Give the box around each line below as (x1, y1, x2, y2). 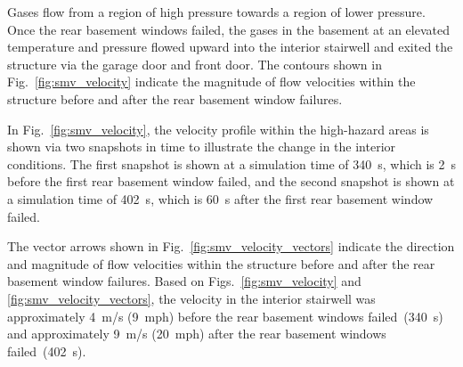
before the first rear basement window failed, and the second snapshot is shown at (7, 172, 455, 191)
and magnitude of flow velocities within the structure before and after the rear (7, 254, 435, 273)
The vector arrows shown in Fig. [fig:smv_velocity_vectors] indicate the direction (7, 237, 455, 256)
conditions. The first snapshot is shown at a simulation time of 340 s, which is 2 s (7, 154, 456, 173)
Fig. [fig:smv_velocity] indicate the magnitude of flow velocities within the (7, 72, 416, 91)
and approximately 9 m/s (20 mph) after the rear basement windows (7, 324, 386, 343)
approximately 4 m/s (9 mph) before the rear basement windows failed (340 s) (7, 306, 443, 325)
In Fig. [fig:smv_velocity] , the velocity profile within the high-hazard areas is (7, 119, 429, 138)
